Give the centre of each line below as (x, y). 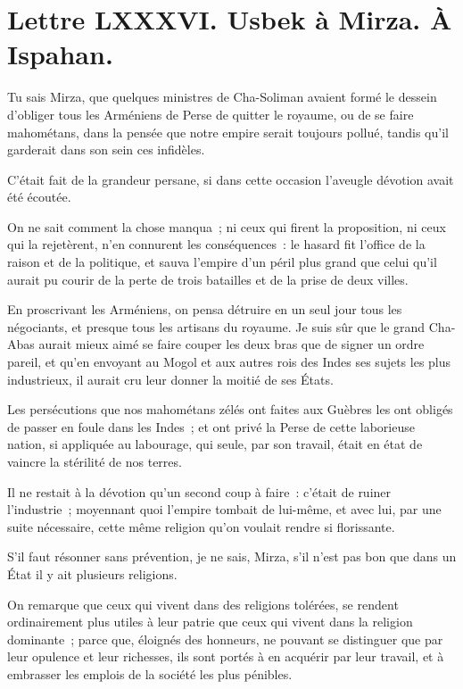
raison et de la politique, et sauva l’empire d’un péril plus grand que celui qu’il (222, 262)
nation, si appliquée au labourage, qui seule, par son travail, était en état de (215, 444)
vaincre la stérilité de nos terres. (95, 461)
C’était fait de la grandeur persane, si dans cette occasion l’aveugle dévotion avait (231, 179)
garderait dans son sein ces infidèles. (106, 149)
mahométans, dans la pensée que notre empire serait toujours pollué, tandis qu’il (228, 132)
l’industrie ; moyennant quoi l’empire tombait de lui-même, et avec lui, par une (224, 509)
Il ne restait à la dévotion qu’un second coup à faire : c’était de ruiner (199, 491)
